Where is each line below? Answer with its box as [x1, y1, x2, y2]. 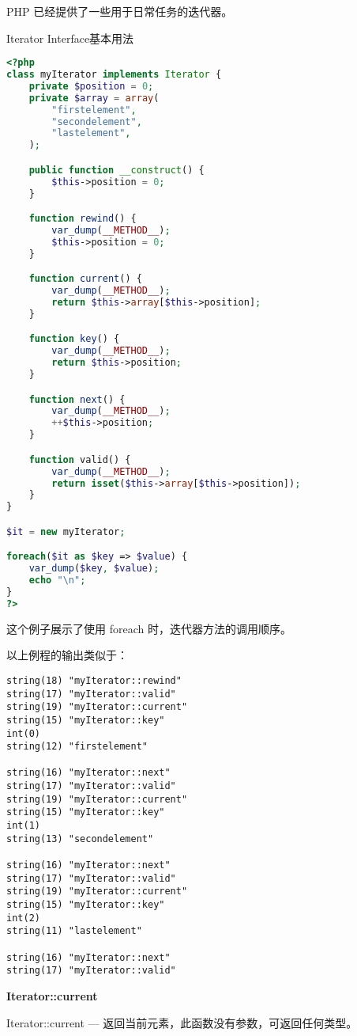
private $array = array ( [28, 92, 160, 104]
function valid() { [28, 453, 131, 465]
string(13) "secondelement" [6, 833, 154, 844]
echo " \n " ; [28, 575, 86, 586]
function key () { [28, 333, 120, 345]
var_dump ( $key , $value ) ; [28, 563, 160, 575]
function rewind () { [28, 213, 137, 225]
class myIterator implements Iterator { [6, 69, 222, 81]
